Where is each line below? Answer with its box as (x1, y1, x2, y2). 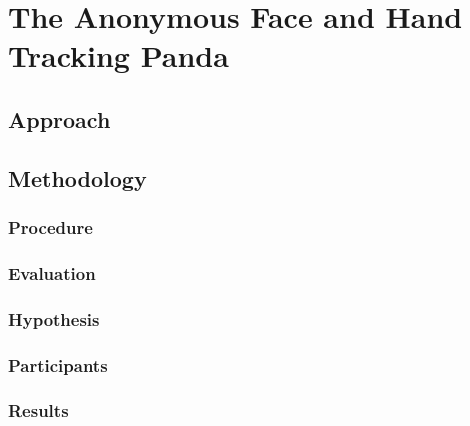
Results (8, 398, 69, 423)
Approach (8, 103, 111, 134)
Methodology (8, 162, 147, 193)
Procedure (8, 215, 93, 240)
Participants (8, 352, 108, 377)
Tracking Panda (8, 35, 229, 76)
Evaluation (8, 260, 96, 285)
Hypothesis (8, 306, 100, 331)
